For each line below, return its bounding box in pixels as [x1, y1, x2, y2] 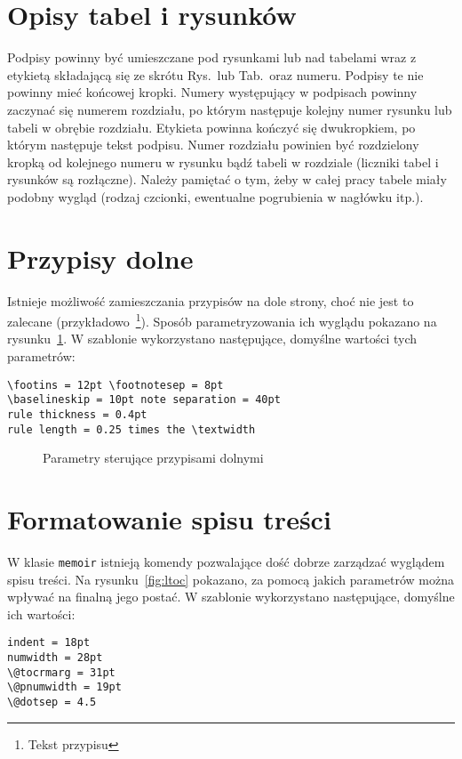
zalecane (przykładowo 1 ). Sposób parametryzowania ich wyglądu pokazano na [7, 310, 437, 330]
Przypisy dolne [7, 239, 194, 276]
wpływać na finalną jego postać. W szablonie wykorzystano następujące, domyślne [7, 587, 455, 606]
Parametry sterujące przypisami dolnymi [43, 448, 264, 467]
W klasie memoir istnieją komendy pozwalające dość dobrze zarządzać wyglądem [7, 552, 445, 570]
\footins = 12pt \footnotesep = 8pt [7, 378, 224, 392]
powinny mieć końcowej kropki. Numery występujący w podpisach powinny [7, 83, 418, 101]
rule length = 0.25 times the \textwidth [7, 423, 256, 436]
